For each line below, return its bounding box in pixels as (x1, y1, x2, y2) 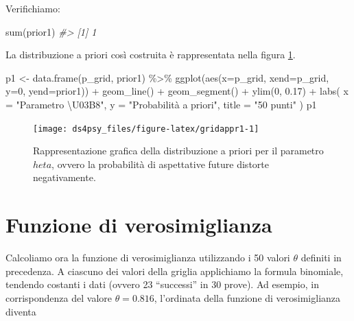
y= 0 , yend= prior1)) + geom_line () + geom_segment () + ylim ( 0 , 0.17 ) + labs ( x (5, 84, 349, 98)
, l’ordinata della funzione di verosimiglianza (154, 290, 341, 305)
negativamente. (33, 170, 96, 185)
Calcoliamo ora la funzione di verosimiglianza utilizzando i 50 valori (5, 250, 290, 265)
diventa (5, 304, 36, 318)
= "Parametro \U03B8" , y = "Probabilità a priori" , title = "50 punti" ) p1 (5, 97, 317, 111)
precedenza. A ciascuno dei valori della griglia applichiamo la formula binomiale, (5, 263, 344, 278)
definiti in (300, 250, 342, 265)
